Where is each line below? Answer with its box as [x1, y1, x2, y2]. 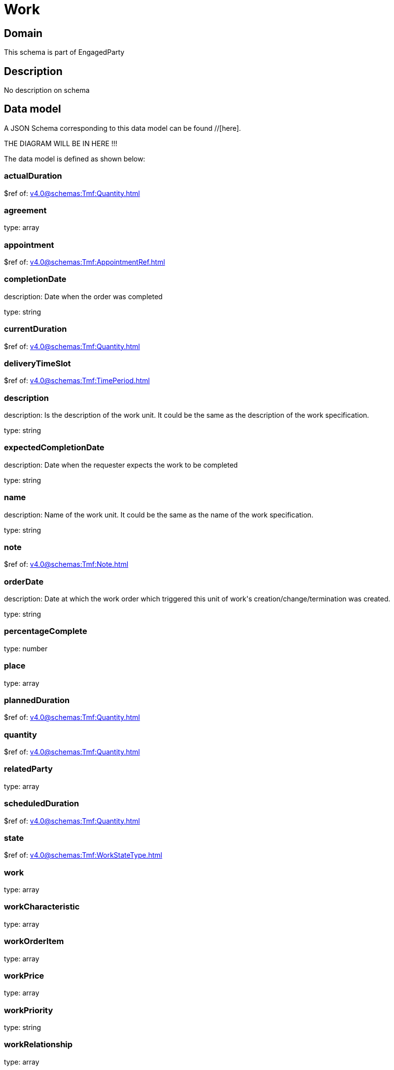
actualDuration [4, 171, 62, 181]
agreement [4, 205, 47, 215]
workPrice [4, 970, 44, 981]
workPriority [4, 1005, 53, 1015]
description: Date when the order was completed [4, 292, 163, 301]
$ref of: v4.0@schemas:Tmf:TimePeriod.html [4, 376, 150, 385]
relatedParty [4, 764, 53, 774]
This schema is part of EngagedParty [4, 48, 125, 57]
